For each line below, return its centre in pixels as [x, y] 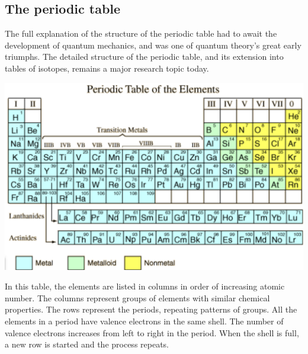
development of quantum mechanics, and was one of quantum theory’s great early [153, 45]
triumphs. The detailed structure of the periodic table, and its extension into [144, 57]
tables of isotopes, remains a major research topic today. [107, 68]
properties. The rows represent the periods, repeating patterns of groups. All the [151, 309]
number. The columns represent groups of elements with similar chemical [137, 297]
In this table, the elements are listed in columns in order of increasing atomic [145, 286]
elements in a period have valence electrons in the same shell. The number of [144, 321]
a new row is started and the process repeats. [87, 344]
